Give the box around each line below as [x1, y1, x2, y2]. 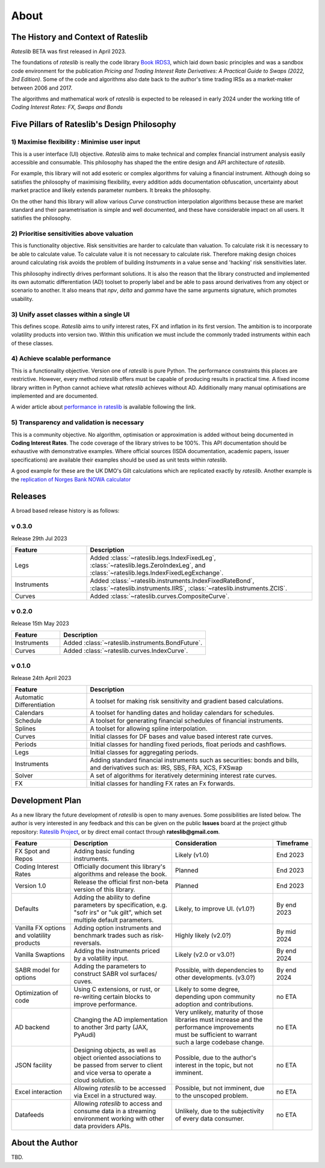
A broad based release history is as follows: [11, 507, 120, 514]
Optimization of [14, 989, 58, 997]
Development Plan [11, 795, 81, 806]
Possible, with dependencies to [175, 966, 264, 974]
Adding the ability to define [73, 893, 150, 901]
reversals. [73, 939, 102, 947]
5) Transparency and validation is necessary [11, 418, 144, 427]
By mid [276, 927, 296, 936]
